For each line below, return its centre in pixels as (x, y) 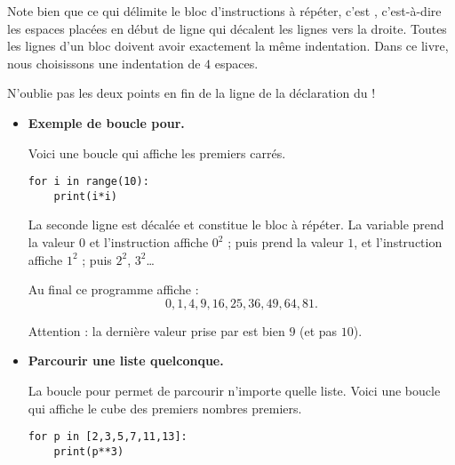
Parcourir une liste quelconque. (126, 361)
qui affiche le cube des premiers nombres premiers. (165, 408)
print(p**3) (89, 451)
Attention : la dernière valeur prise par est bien (156, 330)
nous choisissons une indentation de (104, 63)
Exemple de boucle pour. (106, 122)
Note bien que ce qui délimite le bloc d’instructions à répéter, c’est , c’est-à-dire (224, 11)
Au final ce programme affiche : (113, 289)
